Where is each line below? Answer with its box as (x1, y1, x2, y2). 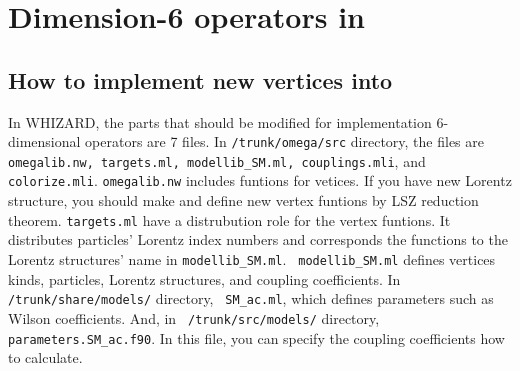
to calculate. (8, 347, 83, 368)
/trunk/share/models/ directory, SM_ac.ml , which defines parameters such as (8, 288, 494, 309)
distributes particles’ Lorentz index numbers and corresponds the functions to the (8, 229, 508, 250)
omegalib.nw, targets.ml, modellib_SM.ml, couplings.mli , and (8, 150, 426, 171)
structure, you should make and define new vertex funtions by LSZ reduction (8, 190, 479, 211)
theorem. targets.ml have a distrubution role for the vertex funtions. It (8, 209, 451, 230)
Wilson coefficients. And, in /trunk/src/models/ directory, (8, 307, 380, 328)
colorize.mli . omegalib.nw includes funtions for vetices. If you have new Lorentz (8, 170, 512, 191)
